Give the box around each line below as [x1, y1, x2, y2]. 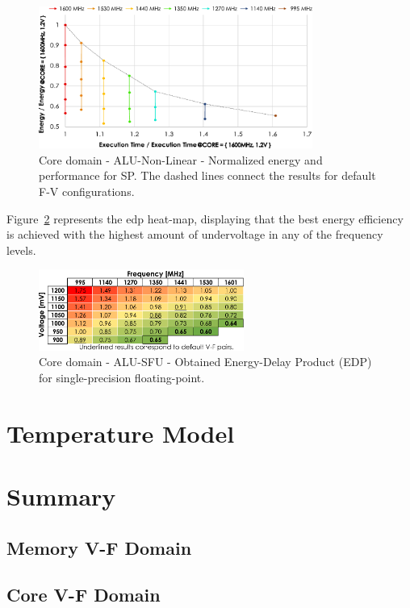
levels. [6, 241, 36, 258]
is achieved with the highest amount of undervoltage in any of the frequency [6, 226, 383, 243]
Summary [6, 479, 116, 512]
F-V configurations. [39, 182, 135, 199]
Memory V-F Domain [6, 535, 192, 560]
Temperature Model [6, 416, 235, 449]
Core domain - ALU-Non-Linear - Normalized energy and [39, 151, 323, 168]
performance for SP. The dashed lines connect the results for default [39, 167, 376, 184]
